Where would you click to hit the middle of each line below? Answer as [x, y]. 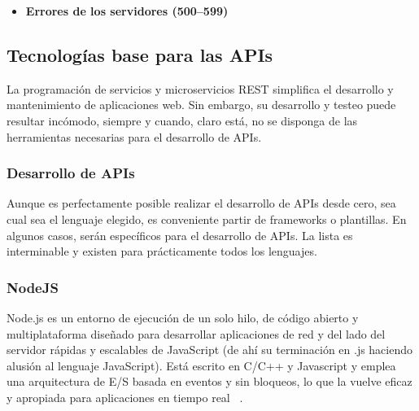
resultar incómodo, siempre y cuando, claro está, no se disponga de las [182, 120]
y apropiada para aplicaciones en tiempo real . [125, 397]
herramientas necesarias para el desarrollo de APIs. [134, 136]
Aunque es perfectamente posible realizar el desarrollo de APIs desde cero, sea [201, 203]
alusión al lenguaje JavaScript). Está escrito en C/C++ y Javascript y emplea [201, 365]
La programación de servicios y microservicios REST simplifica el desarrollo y [200, 88]
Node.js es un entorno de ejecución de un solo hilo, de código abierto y [183, 317]
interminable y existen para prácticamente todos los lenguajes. [162, 251]
